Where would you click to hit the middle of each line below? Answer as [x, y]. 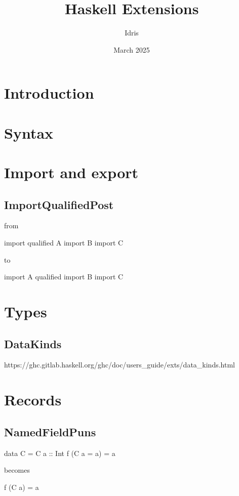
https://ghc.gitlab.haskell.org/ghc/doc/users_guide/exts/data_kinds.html [119, 365]
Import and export [71, 172]
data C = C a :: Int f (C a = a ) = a [60, 453]
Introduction [49, 93]
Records [33, 400]
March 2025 [132, 49]
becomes [17, 470]
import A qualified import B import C [64, 277]
